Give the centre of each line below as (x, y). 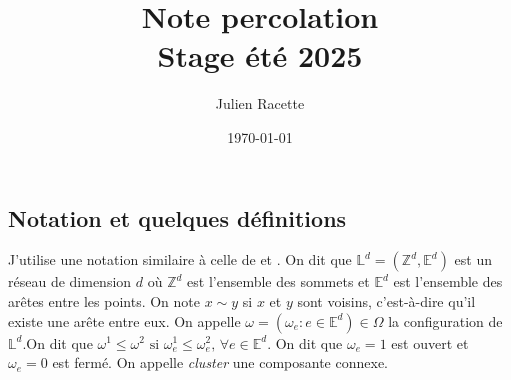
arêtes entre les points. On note (104, 300)
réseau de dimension (70, 281)
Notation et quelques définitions (177, 217)
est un (473, 259)
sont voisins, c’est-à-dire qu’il (386, 300)
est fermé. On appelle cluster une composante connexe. (220, 362)
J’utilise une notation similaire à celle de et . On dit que (180, 259)
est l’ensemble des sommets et (278, 281)
